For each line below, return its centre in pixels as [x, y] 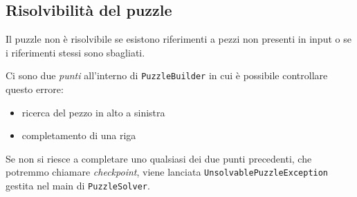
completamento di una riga [79, 135]
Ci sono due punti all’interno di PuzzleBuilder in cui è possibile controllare [167, 75]
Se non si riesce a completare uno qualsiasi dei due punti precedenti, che [159, 158]
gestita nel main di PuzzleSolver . [78, 186]
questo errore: [35, 89]
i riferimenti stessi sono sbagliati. [75, 52]
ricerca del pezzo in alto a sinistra [93, 112]
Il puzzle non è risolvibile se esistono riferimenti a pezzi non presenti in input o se [178, 39]
